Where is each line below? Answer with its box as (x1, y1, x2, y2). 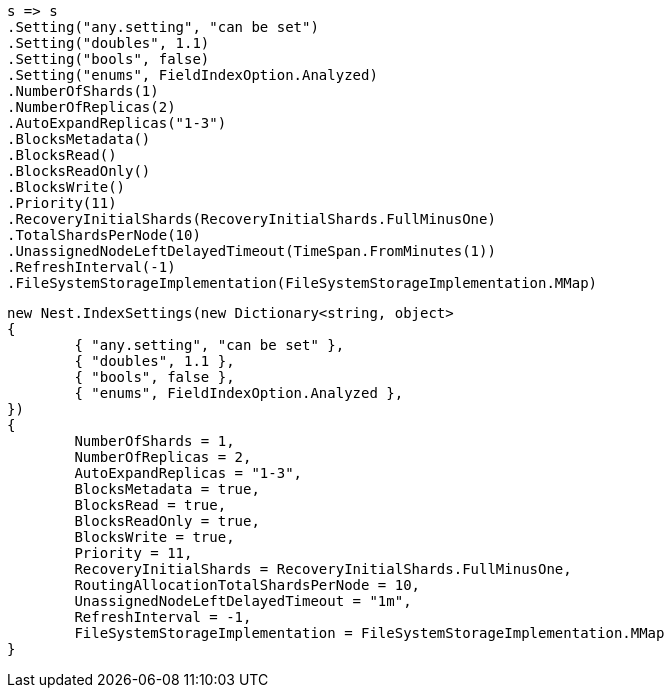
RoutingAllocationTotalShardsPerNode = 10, (74, 577, 421, 593)
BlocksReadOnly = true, (74, 513, 260, 529)
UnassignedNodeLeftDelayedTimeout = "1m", (74, 593, 412, 609)
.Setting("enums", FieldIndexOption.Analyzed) (7, 67, 378, 83)
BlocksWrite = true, (74, 529, 235, 545)
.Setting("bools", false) (7, 51, 210, 67)
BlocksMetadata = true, (74, 481, 260, 497)
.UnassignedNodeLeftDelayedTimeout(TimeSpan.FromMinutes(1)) (7, 243, 496, 259)
